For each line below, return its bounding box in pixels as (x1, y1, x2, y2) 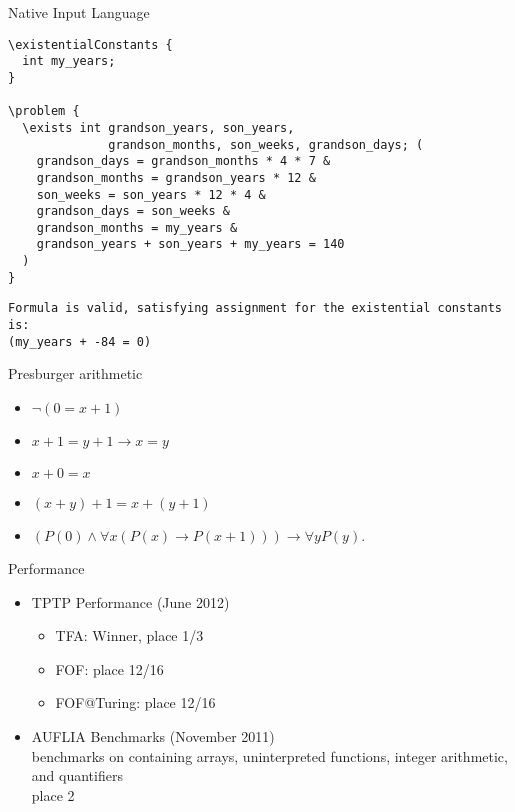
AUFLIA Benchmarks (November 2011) (31, 725, 275, 746)
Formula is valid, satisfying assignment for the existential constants (8, 301, 502, 316)
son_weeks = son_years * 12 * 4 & (36, 187, 266, 202)
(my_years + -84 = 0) (8, 334, 152, 349)
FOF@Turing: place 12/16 (55, 692, 216, 713)
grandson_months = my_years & (36, 220, 238, 235)
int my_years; (22, 54, 116, 69)
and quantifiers (31, 765, 123, 786)
